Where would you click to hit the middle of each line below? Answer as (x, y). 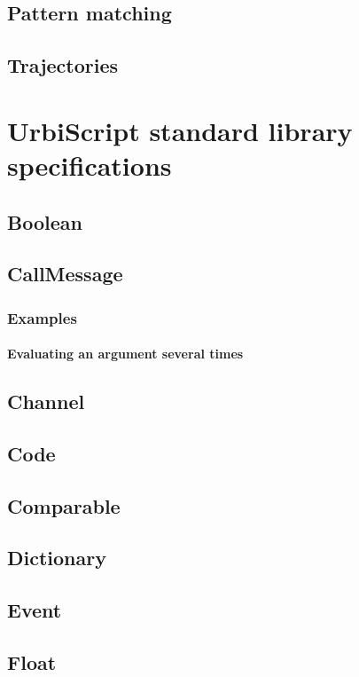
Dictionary (57, 558)
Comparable (64, 505)
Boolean (45, 221)
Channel (46, 401)
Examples (42, 317)
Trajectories (63, 65)
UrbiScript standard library (180, 130)
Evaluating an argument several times (125, 354)
